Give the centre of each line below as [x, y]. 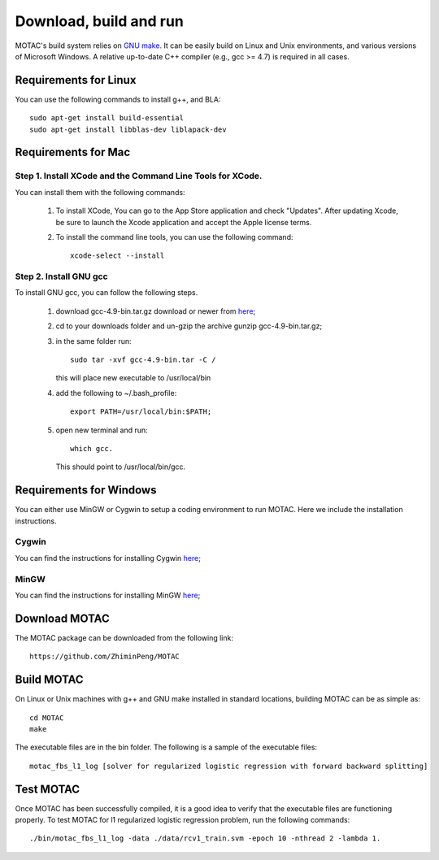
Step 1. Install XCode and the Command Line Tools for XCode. [139, 176]
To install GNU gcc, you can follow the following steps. [106, 293]
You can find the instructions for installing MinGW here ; [108, 595]
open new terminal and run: [102, 430]
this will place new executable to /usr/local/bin [133, 378]
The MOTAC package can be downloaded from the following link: [124, 637]
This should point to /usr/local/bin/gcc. [121, 467]
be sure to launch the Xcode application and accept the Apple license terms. [184, 222]
